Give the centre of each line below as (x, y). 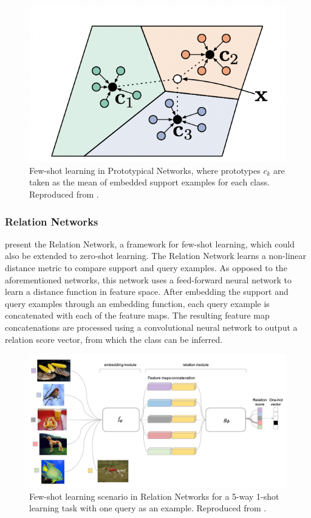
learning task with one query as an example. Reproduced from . (148, 508)
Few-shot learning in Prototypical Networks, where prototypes (145, 170)
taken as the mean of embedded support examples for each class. (149, 182)
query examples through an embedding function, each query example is (137, 303)
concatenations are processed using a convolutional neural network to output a (151, 327)
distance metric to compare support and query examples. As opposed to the (146, 267)
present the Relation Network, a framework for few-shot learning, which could (150, 243)
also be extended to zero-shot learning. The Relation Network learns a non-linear (156, 256)
